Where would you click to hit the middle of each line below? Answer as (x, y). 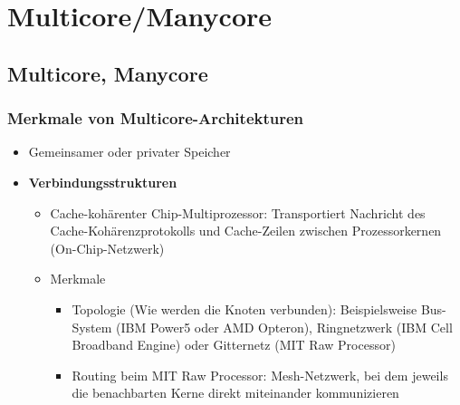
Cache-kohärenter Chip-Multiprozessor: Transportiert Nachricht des (238, 212)
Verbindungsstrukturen (103, 182)
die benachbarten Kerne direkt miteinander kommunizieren (235, 393)
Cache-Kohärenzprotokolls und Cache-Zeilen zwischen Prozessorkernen (246, 231)
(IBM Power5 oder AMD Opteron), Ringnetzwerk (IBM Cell (284, 327)
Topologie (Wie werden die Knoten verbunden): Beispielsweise (244, 309)
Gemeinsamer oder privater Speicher (129, 152)
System (92, 327)
